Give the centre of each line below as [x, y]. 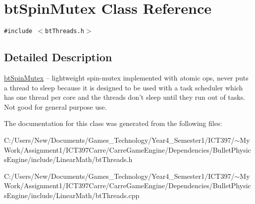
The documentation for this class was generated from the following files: [113, 123]
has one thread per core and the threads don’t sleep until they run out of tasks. [125, 97]
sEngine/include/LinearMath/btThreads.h [68, 159]
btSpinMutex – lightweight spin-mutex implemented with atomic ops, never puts [126, 77]
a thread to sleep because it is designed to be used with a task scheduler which [124, 87]
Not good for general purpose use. [55, 106]
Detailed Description [58, 57]
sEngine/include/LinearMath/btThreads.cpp [72, 195]
